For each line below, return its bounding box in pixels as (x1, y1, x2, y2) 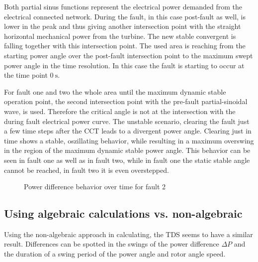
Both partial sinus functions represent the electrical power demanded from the (4, 1, 243, 11)
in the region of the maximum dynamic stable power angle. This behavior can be (4, 145, 251, 155)
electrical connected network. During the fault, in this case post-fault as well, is (4, 11, 246, 21)
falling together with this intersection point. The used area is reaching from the (4, 40, 246, 51)
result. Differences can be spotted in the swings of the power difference (4, 239, 219, 249)
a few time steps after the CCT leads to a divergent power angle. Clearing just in (4, 126, 252, 136)
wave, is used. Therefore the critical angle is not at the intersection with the (4, 106, 236, 116)
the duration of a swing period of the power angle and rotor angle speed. (4, 249, 226, 259)
